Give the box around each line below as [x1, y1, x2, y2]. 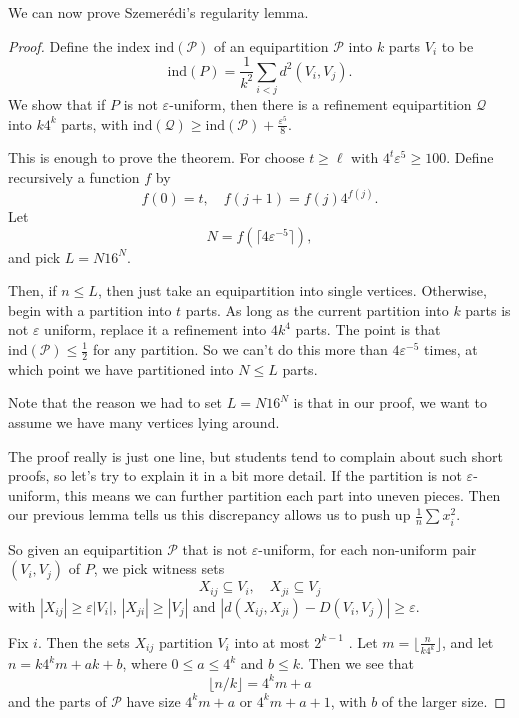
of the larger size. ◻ [381, 690, 506, 711]
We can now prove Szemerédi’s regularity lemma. [8, 2, 309, 22]
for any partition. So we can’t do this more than [92, 339, 388, 359]
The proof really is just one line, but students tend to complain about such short [8, 445, 503, 466]
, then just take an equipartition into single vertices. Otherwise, [97, 280, 487, 301]
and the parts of [8, 690, 107, 711]
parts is [465, 299, 511, 320]
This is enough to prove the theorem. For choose [8, 147, 305, 168]
